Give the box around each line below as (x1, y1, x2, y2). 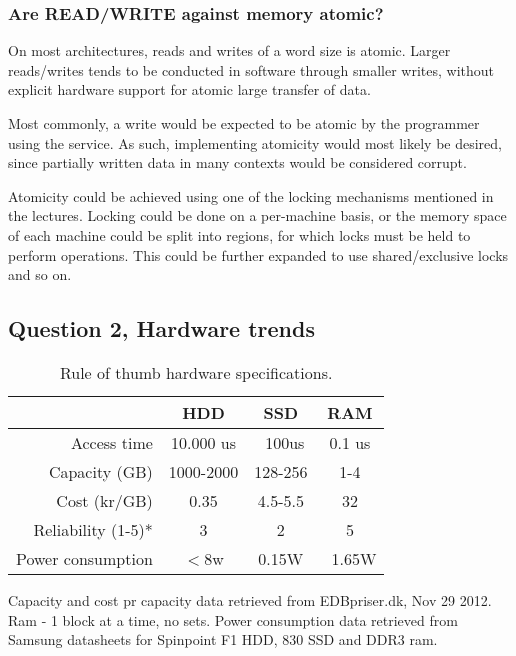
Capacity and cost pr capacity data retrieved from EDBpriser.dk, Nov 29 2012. (8, 589, 492, 610)
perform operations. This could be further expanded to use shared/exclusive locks (8, 244, 509, 265)
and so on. (8, 264, 72, 285)
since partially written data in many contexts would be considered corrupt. (8, 152, 467, 173)
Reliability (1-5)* (33, 517, 153, 541)
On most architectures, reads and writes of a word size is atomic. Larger (8, 40, 451, 61)
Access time (70, 430, 153, 454)
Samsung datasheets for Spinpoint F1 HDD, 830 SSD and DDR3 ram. (8, 629, 438, 650)
